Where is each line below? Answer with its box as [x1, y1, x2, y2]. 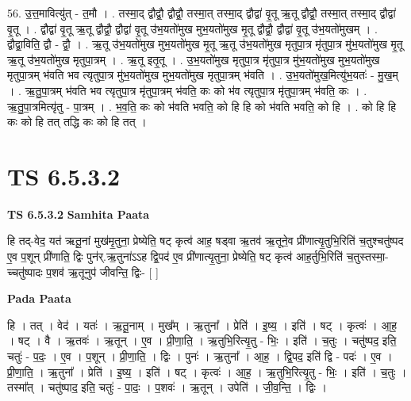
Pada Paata [7, 290, 71, 307]
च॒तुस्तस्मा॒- [346, 248, 389, 265]
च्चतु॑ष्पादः [7, 263, 43, 280]
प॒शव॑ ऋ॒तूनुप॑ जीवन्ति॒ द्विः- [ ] [46, 263, 159, 280]
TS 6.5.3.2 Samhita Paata [7, 205, 150, 222]
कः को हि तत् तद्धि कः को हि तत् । [7, 113, 147, 130]
